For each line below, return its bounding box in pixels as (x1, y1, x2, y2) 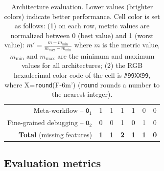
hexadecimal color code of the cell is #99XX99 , (14, 70, 151, 80)
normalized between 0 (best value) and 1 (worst (10, 30, 154, 40)
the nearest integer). (51, 89, 113, 99)
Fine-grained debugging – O (7, 117, 90, 128)
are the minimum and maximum (57, 50, 155, 61)
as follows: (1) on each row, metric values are (15, 21, 150, 31)
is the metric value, (102, 40, 160, 50)
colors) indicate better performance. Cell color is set (4, 11, 160, 21)
